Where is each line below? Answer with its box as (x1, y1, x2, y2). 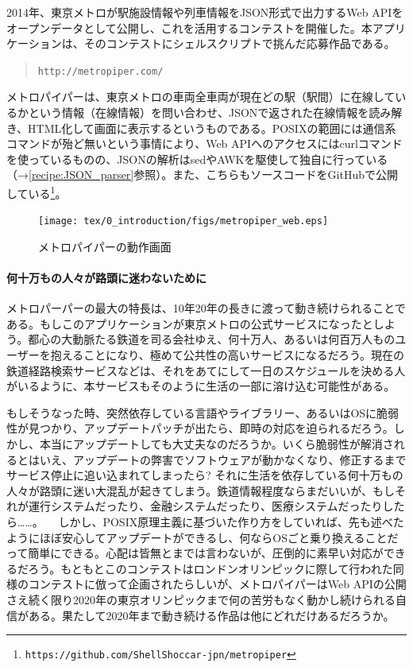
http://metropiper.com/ (37, 65, 164, 77)
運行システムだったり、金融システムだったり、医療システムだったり (28, 498, 383, 514)
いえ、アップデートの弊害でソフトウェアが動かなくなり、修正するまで (39, 451, 407, 467)
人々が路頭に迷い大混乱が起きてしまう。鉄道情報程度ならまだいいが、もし (6, 482, 395, 498)
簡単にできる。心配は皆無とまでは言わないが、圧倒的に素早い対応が (28, 545, 384, 561)
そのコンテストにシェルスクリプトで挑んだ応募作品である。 (83, 35, 396, 52)
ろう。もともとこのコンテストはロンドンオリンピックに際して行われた (28, 560, 393, 576)
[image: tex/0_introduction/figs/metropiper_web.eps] (38, 215, 329, 227)
